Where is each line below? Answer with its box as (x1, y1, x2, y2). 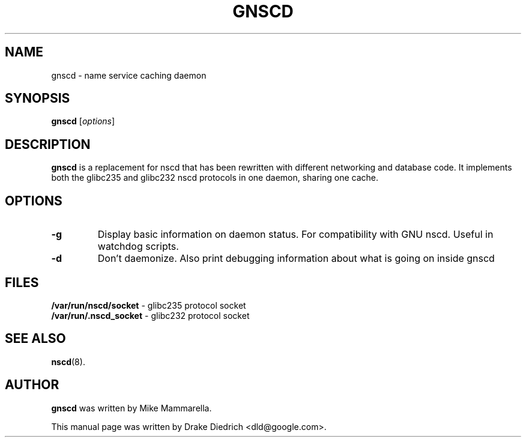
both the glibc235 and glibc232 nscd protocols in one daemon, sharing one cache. (51, 172, 379, 183)
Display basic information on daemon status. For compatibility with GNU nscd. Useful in (97, 228, 494, 241)
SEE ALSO (5, 331, 66, 347)
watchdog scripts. (97, 240, 179, 253)
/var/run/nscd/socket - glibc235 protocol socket (51, 300, 246, 310)
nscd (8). (51, 356, 85, 367)
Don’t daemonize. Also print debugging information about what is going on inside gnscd (97, 252, 495, 265)
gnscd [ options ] (51, 116, 115, 127)
